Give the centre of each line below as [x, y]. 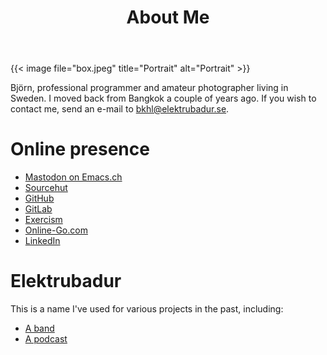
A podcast [46, 339]
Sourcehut [46, 188]
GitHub [39, 198]
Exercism [43, 220]
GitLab [38, 209]
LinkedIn [42, 241]
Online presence [80, 149]
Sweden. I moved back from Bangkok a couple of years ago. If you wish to [163, 98]
